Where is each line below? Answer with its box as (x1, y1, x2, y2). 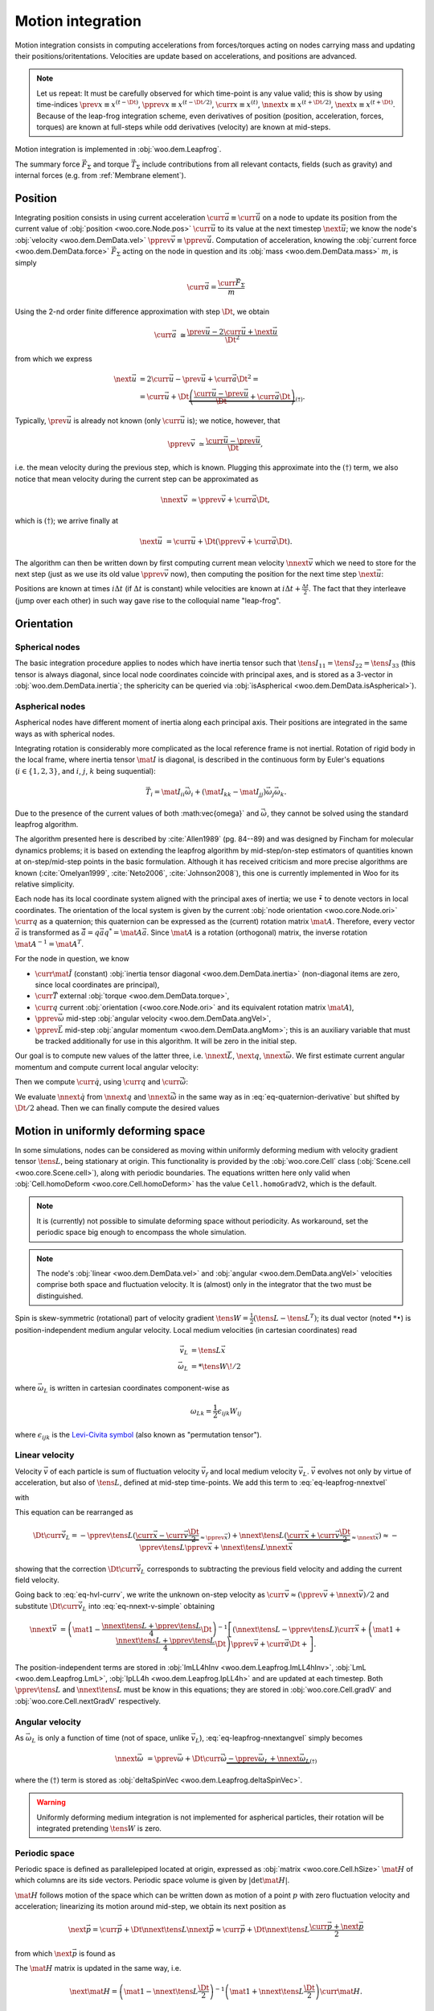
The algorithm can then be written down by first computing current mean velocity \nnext (14, 557, 309, 567)
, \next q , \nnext (231, 1051, 286, 1061)
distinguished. (36, 1291, 84, 1301)
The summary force (14, 159, 80, 169)
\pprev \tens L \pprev (139, 1543, 208, 1552)
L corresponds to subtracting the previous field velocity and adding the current (141, 1564, 403, 1576)
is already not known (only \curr (73, 415, 181, 426)
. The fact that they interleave (308, 584, 406, 594)
